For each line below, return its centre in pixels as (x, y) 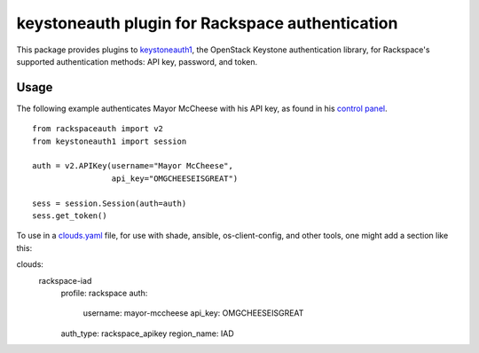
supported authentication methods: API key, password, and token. (137, 61)
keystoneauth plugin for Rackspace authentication (207, 23)
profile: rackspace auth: (104, 293)
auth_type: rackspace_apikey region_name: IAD (147, 333)
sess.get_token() (70, 216)
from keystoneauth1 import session (110, 141)
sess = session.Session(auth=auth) (110, 203)
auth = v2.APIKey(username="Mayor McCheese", (133, 166)
